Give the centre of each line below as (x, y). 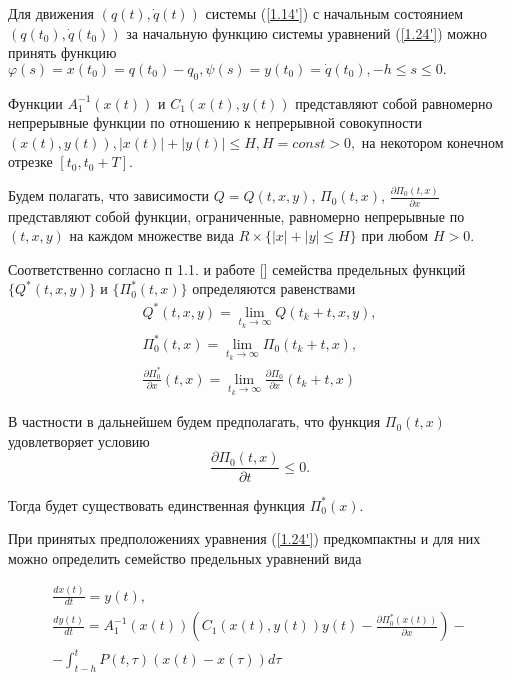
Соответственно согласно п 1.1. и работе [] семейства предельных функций (237, 268)
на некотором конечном (432, 141)
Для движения (51, 13)
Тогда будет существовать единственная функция (156, 504)
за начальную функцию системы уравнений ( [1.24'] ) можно (307, 32)
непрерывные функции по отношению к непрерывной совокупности (215, 122)
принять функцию (62, 52)
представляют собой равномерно (394, 102)
